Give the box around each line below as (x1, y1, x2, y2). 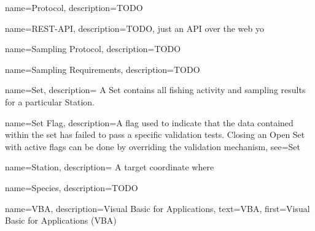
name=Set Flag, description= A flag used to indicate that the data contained (5, 116, 294, 129)
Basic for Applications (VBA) (5, 214, 117, 227)
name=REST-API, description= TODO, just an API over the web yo (5, 21, 264, 34)
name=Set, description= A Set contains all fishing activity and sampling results (5, 83, 306, 96)
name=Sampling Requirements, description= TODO (5, 62, 200, 75)
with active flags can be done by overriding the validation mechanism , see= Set (5, 140, 300, 153)
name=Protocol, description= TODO (5, 1, 143, 13)
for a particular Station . (5, 95, 95, 108)
